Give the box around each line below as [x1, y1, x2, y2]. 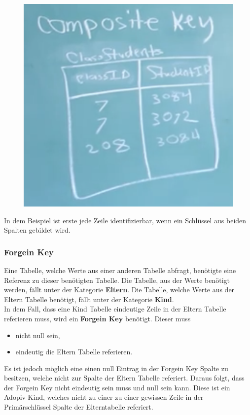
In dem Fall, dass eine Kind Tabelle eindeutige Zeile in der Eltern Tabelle [4, 304, 226, 314]
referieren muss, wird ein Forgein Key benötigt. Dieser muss [4, 313, 191, 323]
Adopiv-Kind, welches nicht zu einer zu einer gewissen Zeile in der [4, 392, 204, 402]
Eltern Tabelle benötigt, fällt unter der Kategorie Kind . [4, 294, 174, 304]
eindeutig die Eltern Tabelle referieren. [15, 346, 133, 357]
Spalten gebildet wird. [4, 225, 71, 235]
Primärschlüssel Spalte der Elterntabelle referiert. [4, 402, 153, 412]
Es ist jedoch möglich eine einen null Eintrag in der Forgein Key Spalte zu [4, 363, 228, 373]
